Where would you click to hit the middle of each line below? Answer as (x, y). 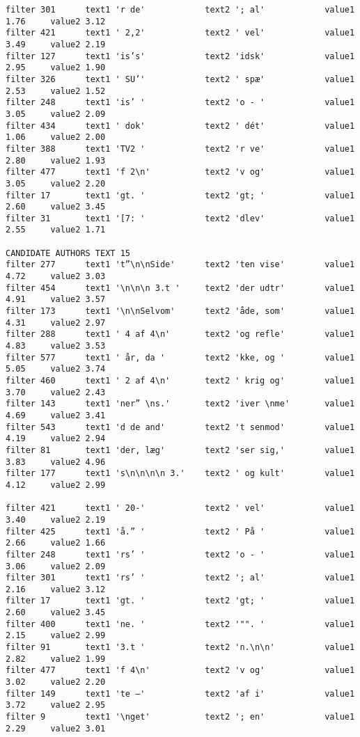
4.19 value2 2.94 (56, 439)
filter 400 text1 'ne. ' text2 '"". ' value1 (180, 624)
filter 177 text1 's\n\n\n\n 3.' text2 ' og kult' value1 (180, 474)
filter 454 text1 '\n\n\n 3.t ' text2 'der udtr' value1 (180, 288)
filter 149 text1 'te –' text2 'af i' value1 (180, 694)
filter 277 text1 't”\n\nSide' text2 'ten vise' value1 (180, 265)
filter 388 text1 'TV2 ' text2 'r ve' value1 (180, 149)
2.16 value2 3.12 (56, 589)
